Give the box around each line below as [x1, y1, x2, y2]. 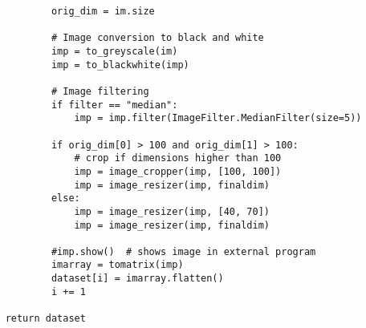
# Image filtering [51, 85, 149, 97]
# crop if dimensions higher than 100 [74, 152, 282, 164]
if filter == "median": [51, 99, 178, 111]
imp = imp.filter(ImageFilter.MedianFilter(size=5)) [74, 112, 362, 124]
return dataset [5, 313, 86, 325]
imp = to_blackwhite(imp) [51, 59, 189, 71]
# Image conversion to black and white [51, 32, 264, 44]
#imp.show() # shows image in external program [51, 245, 316, 257]
